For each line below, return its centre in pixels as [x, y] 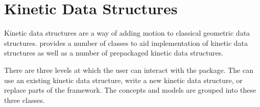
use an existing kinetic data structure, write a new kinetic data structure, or [123, 80]
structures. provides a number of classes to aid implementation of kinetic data [126, 43]
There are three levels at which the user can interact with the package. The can [129, 70]
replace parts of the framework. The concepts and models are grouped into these [130, 90]
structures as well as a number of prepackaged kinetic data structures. [114, 53]
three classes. [25, 100]
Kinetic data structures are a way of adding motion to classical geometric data [127, 33]
